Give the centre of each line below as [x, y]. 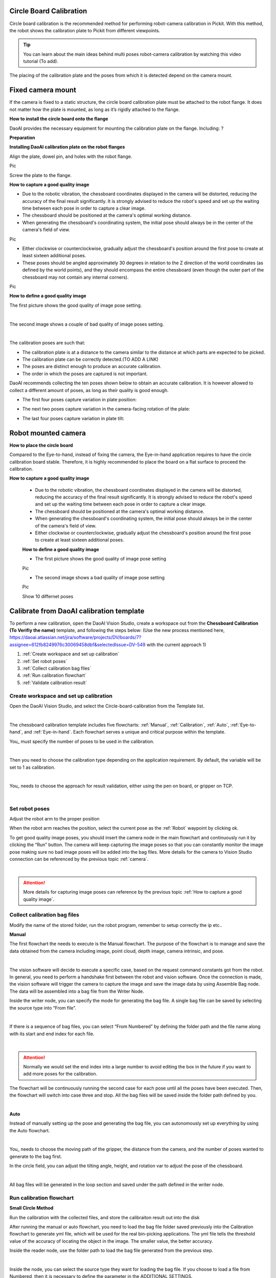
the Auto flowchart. [30, 1130]
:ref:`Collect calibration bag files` [57, 668]
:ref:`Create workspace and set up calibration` [71, 654]
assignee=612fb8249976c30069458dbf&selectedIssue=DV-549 [77, 645]
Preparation [22, 138]
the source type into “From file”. [43, 1008]
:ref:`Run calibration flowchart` [54, 675]
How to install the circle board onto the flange [59, 119]
